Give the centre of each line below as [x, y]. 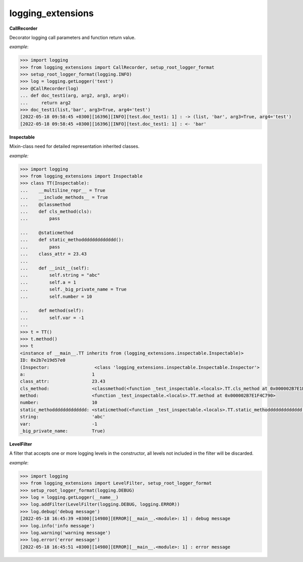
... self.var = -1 [52, 318]
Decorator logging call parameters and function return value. [72, 37]
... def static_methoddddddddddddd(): [72, 240]
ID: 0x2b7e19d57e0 [43, 360]
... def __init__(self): [55, 268]
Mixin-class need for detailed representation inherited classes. [74, 146]
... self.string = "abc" [60, 275]
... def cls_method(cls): [56, 211]
